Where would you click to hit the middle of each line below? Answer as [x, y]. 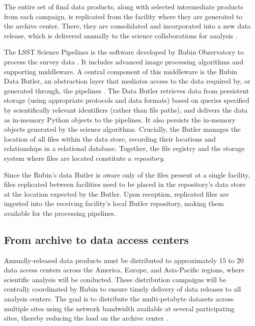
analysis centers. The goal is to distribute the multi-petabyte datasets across [119, 299]
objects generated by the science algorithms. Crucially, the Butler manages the [122, 129]
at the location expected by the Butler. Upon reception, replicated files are [116, 193]
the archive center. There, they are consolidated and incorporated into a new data [127, 26]
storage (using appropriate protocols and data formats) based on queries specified [127, 100]
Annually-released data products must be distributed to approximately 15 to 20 [124, 260]
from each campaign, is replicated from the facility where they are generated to [123, 16]
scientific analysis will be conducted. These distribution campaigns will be [115, 279]
